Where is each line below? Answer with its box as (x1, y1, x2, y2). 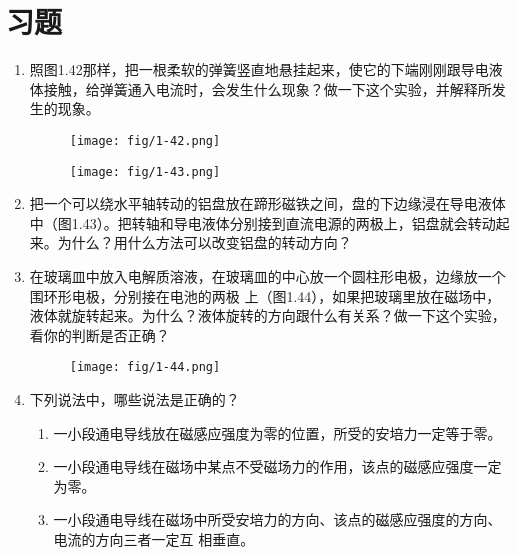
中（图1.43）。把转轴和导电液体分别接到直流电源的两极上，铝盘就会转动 (29, 212, 496, 233)
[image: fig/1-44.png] (69, 360, 221, 375)
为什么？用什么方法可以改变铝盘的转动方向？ (57, 232, 352, 253)
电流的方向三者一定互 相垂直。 (53, 529, 255, 549)
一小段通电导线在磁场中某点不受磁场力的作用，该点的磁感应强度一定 (53, 456, 502, 477)
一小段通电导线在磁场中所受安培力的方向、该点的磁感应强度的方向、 (53, 509, 502, 530)
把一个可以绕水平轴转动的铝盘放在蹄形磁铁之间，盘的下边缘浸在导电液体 (29, 193, 506, 214)
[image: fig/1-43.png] (69, 164, 221, 179)
